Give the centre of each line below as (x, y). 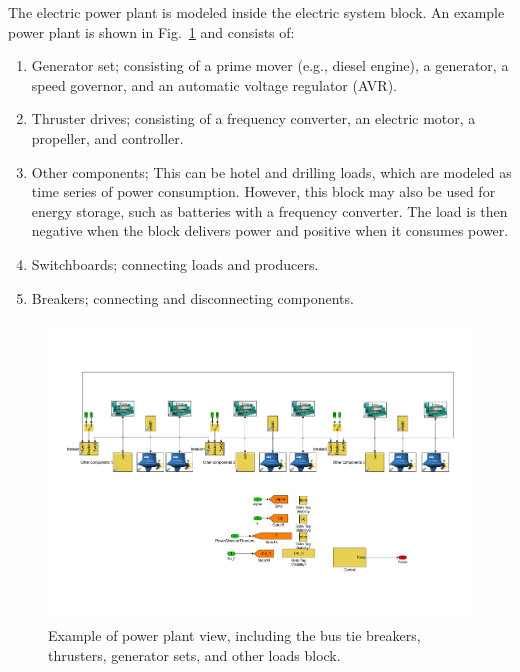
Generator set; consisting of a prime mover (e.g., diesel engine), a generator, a (270, 65)
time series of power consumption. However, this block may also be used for (263, 191)
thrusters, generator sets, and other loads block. (194, 654)
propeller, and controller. (107, 137)
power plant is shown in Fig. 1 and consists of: (151, 31)
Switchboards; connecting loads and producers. (175, 263)
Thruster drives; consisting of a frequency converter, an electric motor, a (253, 118)
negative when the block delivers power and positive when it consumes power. (270, 230)
